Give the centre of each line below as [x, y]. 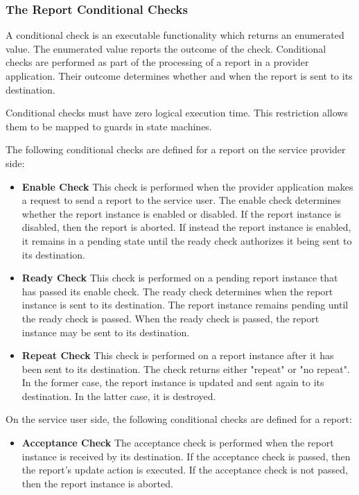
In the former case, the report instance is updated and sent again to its [173, 382]
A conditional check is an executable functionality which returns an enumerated [175, 35]
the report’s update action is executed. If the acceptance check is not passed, [185, 470]
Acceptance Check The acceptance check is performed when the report [178, 443]
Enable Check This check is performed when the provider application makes [187, 186]
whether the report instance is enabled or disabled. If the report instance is [182, 213]
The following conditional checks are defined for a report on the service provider [176, 149]
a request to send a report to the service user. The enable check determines [182, 200]
